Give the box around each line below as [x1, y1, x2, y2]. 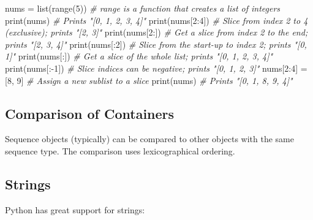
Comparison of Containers [5, 104, 175, 123]
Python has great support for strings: [5, 203, 145, 216]
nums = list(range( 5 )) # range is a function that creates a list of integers [5, 2, 281, 14]
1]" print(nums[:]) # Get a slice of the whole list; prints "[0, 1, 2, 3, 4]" [5, 50, 273, 63]
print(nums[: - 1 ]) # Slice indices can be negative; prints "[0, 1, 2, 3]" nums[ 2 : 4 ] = [5, 61, 307, 74]
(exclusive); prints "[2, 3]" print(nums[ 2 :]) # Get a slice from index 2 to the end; [5, 26, 308, 39]
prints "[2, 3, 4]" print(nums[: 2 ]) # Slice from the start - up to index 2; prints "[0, [5, 37, 307, 50]
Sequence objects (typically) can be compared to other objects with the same [5, 132, 294, 145]
